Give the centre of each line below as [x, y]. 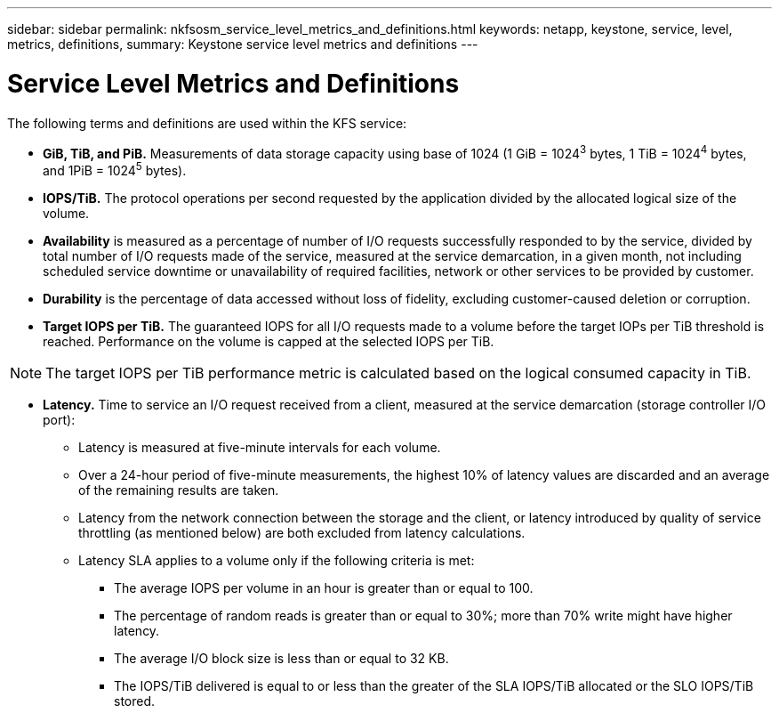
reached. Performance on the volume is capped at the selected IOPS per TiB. [269, 341]
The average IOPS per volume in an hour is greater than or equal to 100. [324, 587]
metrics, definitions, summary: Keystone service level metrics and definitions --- [243, 44]
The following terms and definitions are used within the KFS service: [207, 123]
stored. [135, 701]
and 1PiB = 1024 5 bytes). [115, 169]
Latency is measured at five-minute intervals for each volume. [260, 447]
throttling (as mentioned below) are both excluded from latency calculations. [302, 532]
